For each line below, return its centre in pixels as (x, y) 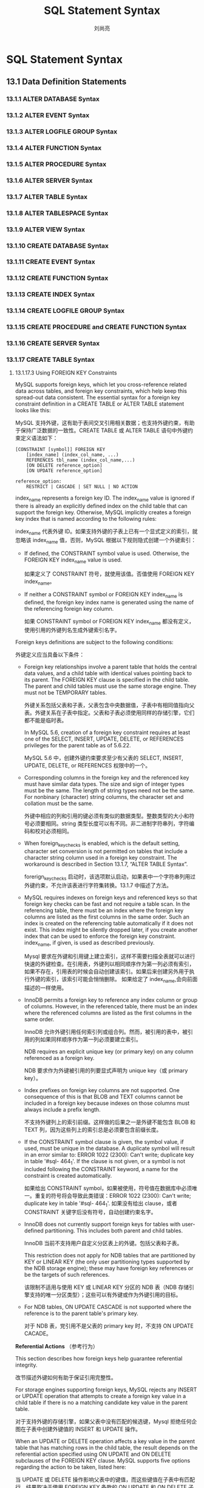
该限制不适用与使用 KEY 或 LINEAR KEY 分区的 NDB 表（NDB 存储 (107, 1287)
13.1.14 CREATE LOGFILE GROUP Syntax (66, 311)
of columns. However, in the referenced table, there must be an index (111, 1007)
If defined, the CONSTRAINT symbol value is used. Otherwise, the (107, 553)
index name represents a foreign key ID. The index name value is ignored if (105, 499)
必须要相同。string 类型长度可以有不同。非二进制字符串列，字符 (109, 823)
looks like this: (33, 410)
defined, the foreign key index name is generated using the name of (109, 602)
